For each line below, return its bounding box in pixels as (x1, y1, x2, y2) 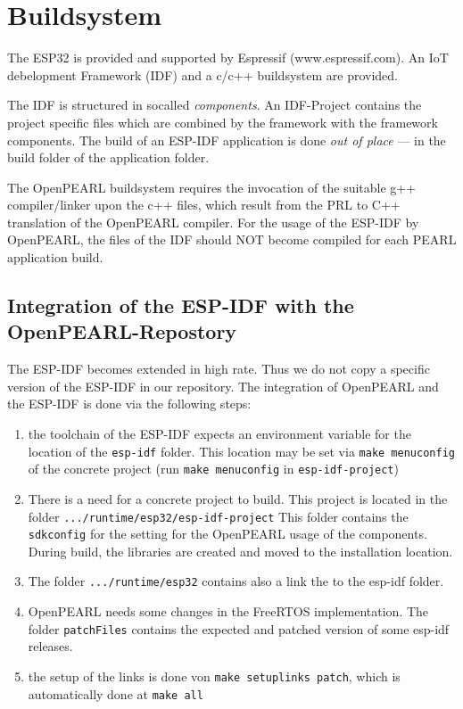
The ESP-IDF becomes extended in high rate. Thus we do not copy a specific (7, 359, 430, 378)
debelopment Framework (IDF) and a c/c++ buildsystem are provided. (7, 65, 399, 84)
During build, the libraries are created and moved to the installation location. (28, 541, 453, 560)
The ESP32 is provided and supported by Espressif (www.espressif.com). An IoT (7, 48, 449, 67)
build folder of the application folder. (7, 148, 210, 167)
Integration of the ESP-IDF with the (7, 292, 354, 319)
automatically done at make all (28, 684, 203, 703)
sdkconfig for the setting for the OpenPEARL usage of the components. (28, 524, 427, 543)
